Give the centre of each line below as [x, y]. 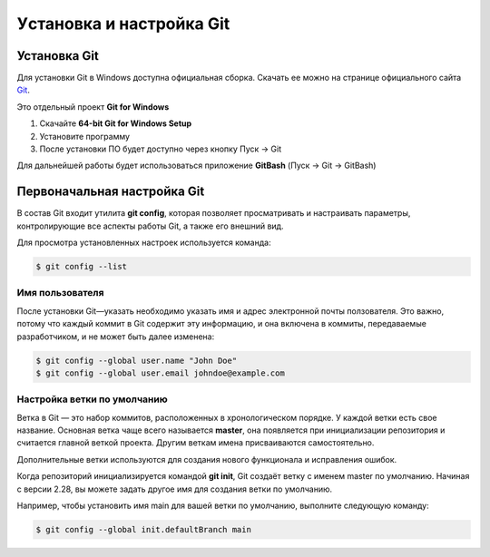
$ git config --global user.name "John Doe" [137, 360]
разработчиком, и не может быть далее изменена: [116, 337]
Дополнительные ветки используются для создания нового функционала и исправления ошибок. [207, 459]
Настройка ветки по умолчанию [92, 399]
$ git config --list [81, 267]
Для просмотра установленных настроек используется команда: [144, 243]
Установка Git [58, 56]
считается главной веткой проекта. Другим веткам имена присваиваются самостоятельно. [196, 443]
